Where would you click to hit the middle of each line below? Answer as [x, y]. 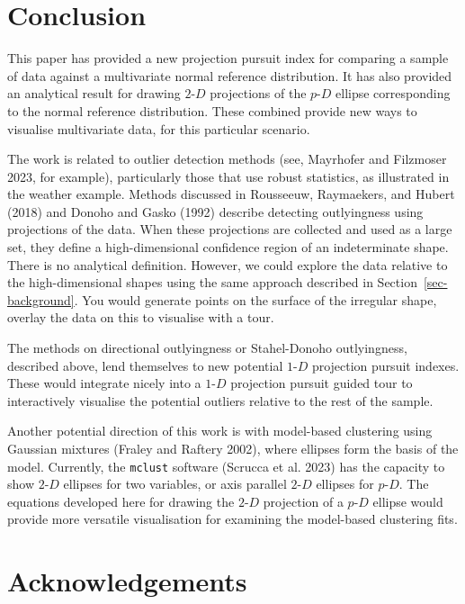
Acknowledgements [127, 581]
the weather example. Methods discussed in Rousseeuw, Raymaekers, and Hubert [231, 194]
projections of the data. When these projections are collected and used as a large [230, 229]
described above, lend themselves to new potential [145, 365]
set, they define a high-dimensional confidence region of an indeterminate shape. [228, 247]
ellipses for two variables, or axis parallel [175, 484]
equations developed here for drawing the [121, 501]
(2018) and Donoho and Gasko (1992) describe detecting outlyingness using [215, 211]
